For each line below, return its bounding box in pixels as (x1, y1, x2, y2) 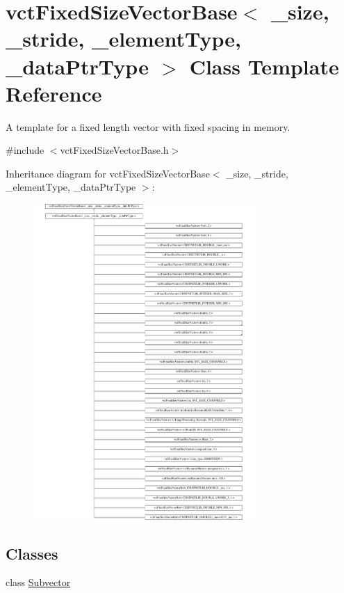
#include (6, 143, 44, 157)
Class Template (189, 52, 339, 80)
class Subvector (6, 575, 71, 590)
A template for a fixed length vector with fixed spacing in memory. (6, 119, 290, 134)
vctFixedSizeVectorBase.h (60, 143, 169, 157)
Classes (6, 542, 58, 564)
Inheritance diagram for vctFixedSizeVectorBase (6, 166, 210, 180)
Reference (6, 79, 102, 107)
